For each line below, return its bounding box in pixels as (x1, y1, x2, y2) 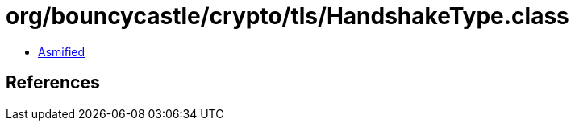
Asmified (38, 44, 85, 59)
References (6, 72, 100, 93)
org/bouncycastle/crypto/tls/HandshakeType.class (6, 2, 569, 30)
